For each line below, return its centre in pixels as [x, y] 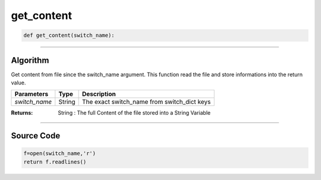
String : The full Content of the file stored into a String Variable [134, 113]
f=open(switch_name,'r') [60, 154]
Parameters [32, 94]
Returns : [22, 113]
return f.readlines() [55, 162]
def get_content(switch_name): [69, 35]
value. [18, 83]
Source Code [36, 136]
